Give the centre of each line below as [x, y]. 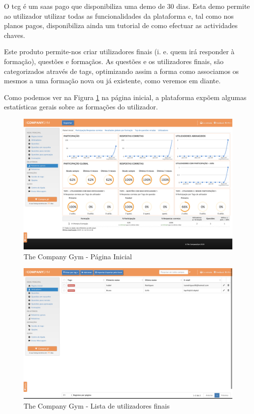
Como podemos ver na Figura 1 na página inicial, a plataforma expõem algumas [125, 97]
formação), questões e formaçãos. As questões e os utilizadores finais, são [114, 61]
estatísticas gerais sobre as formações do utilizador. [81, 107]
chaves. [15, 35]
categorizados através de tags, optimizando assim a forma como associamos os [122, 71]
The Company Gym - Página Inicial [78, 256]
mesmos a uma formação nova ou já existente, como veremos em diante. [112, 81]
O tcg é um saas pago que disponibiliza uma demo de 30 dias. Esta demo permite [127, 6]
